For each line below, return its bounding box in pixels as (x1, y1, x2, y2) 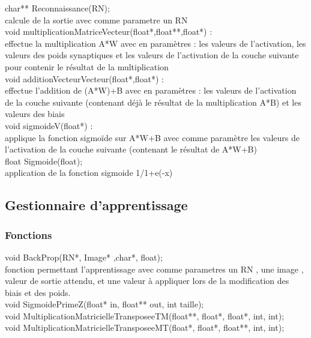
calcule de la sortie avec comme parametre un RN (5, 13, 188, 26)
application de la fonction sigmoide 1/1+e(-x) (5, 166, 173, 179)
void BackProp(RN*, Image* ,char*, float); (5, 250, 163, 263)
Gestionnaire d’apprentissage (5, 196, 188, 214)
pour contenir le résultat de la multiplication (5, 60, 169, 73)
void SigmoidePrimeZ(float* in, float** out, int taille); (5, 298, 204, 310)
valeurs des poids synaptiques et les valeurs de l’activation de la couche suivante (5, 49, 299, 61)
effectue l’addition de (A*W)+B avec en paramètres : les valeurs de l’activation (5, 84, 297, 97)
